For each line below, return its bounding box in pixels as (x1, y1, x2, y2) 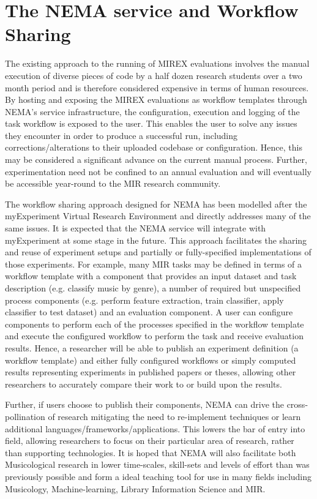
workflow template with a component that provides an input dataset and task (5, 269, 297, 282)
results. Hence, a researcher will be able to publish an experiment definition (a (5, 341, 299, 354)
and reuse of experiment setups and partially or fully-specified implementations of (5, 246, 311, 258)
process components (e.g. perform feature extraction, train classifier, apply (5, 293, 284, 306)
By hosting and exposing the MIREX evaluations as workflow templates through (5, 93, 307, 106)
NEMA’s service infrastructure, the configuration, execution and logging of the (5, 105, 300, 118)
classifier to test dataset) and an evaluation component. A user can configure (5, 306, 293, 318)
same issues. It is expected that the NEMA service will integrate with (5, 222, 266, 234)
